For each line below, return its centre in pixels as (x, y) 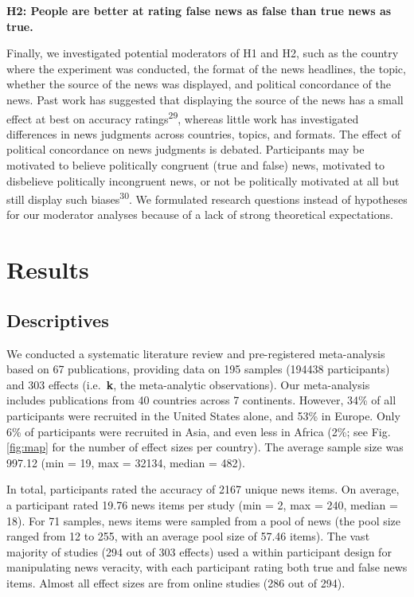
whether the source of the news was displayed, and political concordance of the (199, 84)
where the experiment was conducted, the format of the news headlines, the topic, (206, 68)
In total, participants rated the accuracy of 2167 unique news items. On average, (203, 489)
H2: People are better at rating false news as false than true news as (199, 10)
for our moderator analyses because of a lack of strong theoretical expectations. (200, 215)
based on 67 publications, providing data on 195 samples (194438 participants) (198, 369)
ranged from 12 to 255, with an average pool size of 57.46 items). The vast (188, 536)
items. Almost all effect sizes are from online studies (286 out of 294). (176, 582)
